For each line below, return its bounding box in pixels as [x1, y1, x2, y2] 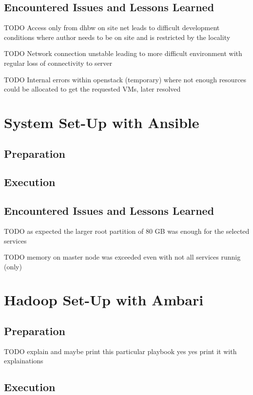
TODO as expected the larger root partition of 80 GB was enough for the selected [4, 226, 250, 236]
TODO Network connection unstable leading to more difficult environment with [4, 48, 242, 58]
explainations [4, 356, 43, 366]
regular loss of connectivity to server [4, 57, 113, 68]
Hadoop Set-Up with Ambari [4, 290, 204, 310]
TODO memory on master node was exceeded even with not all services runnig [4, 252, 241, 262]
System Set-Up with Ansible [4, 112, 199, 132]
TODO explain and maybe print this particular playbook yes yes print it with [4, 346, 237, 356]
